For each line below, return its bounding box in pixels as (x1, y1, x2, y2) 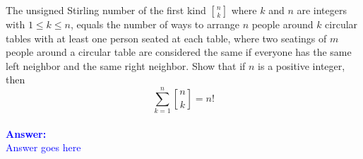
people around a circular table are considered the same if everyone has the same (6, 45, 352, 59)
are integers (297, 3, 347, 17)
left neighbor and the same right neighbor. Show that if (6, 58, 246, 73)
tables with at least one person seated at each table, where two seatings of (6, 30, 327, 45)
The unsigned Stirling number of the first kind (6, 3, 206, 17)
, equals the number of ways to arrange (70, 17, 239, 31)
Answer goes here (6, 140, 81, 155)
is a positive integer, (258, 58, 345, 73)
